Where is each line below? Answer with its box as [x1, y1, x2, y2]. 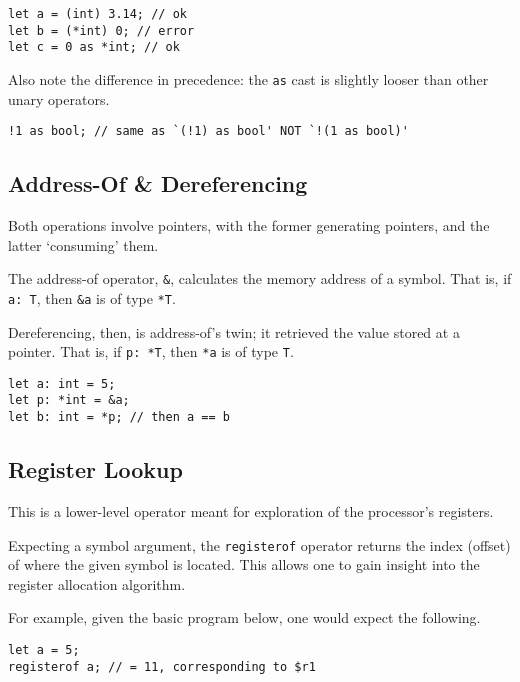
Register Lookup [8, 454, 183, 485]
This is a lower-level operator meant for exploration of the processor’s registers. [8, 501, 494, 521]
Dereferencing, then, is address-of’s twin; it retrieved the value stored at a [8, 321, 460, 342]
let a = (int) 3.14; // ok [8, 7, 187, 21]
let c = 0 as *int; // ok [8, 40, 180, 55]
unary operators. [8, 88, 110, 109]
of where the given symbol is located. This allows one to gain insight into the [8, 554, 480, 575]
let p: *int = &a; [8, 393, 130, 408]
